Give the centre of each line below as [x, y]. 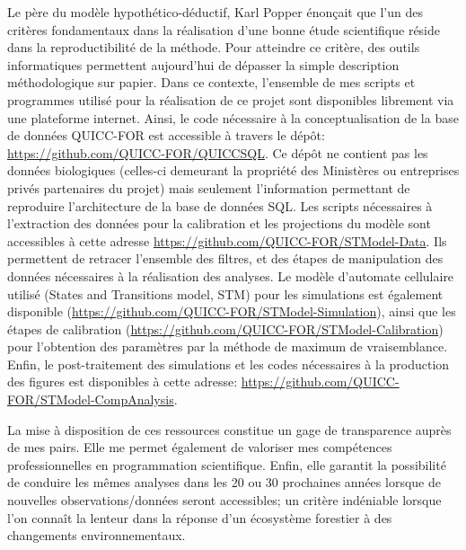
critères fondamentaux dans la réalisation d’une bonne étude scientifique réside [224, 29]
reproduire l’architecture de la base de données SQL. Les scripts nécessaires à [220, 205]
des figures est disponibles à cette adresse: [123, 381]
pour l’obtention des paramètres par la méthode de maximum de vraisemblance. [228, 346]
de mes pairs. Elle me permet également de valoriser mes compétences [200, 447]
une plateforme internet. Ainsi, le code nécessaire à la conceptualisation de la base [233, 117]
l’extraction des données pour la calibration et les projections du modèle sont [219, 223]
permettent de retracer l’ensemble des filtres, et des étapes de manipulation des [225, 258]
